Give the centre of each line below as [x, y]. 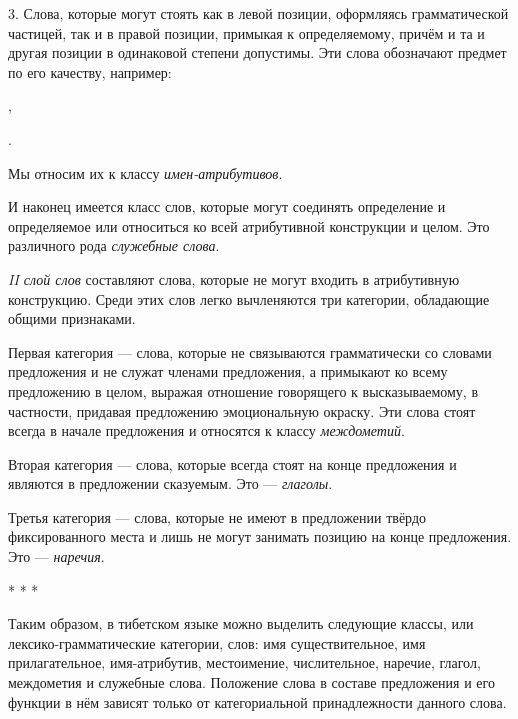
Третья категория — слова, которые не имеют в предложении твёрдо [217, 516]
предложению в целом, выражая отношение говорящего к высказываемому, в [243, 390]
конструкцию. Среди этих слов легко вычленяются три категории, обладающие [249, 298]
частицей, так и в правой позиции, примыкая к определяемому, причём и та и [246, 32]
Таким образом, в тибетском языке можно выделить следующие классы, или [241, 623]
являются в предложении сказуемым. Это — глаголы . [170, 483]
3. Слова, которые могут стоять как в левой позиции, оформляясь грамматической [258, 13]
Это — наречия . [56, 556]
